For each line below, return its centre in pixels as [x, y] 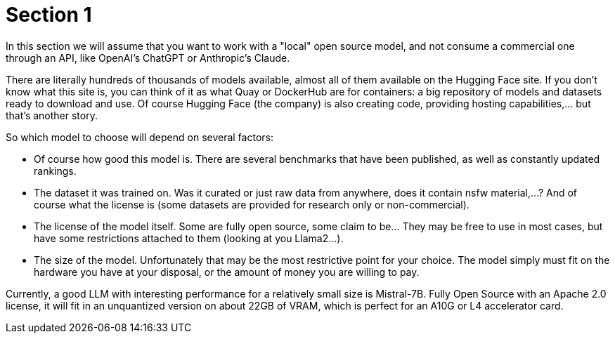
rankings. [55, 171]
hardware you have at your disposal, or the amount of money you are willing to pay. [227, 272]
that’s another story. [52, 115]
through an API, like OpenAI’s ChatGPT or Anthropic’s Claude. [148, 58]
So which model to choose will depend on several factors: [140, 137]
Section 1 [49, 15]
